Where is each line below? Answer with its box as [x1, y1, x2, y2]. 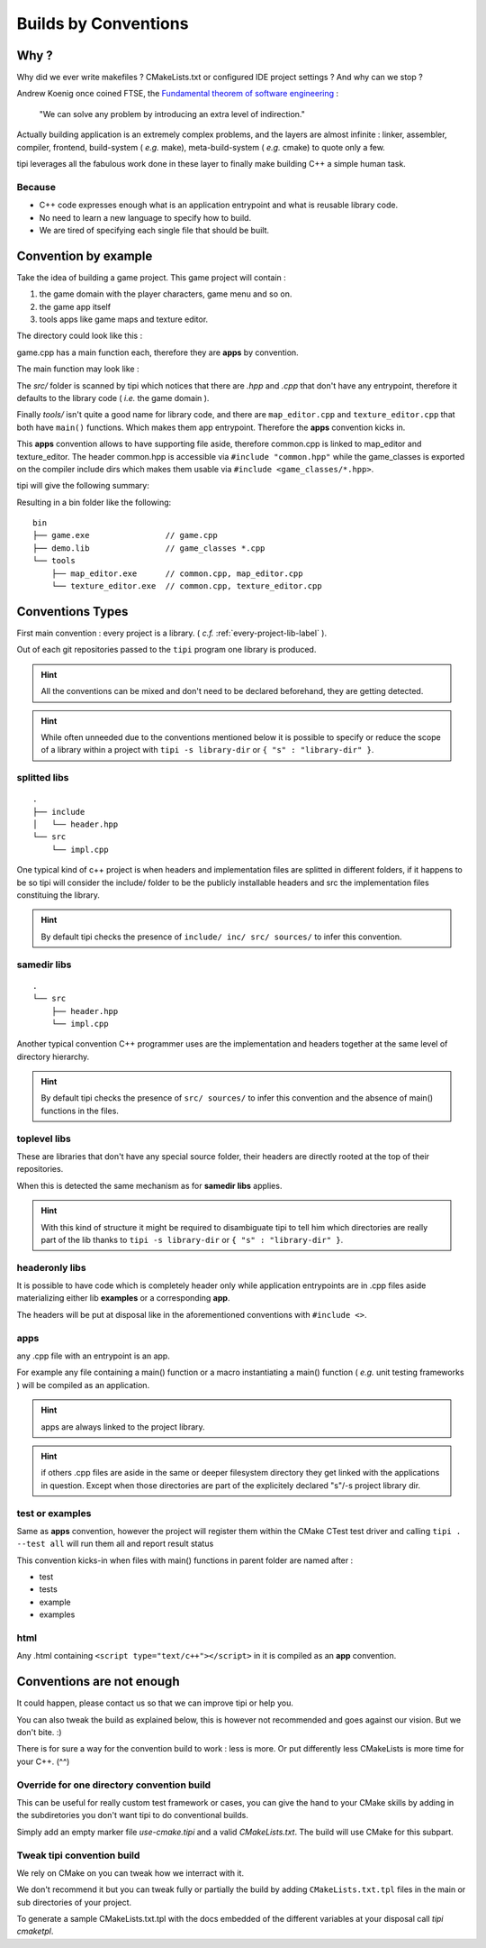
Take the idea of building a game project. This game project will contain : [16, 271, 287, 283]
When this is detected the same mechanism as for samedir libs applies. [16, 1180, 283, 1191]
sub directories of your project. [16, 1897, 132, 1907]
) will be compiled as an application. [16, 1379, 150, 1390]
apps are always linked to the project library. [40, 1421, 206, 1432]
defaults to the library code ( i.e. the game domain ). [16, 392, 210, 403]
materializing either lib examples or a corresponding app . [16, 1293, 230, 1303]
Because [16, 180, 56, 193]
